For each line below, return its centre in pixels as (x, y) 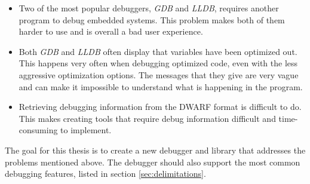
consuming (38, 130)
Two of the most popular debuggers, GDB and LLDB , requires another (149, 8)
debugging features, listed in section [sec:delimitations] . (105, 174)
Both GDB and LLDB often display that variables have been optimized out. (158, 51)
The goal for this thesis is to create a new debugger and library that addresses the (155, 150)
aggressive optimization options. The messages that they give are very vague (159, 74)
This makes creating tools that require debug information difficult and (147, 118)
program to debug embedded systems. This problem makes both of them (152, 19)
